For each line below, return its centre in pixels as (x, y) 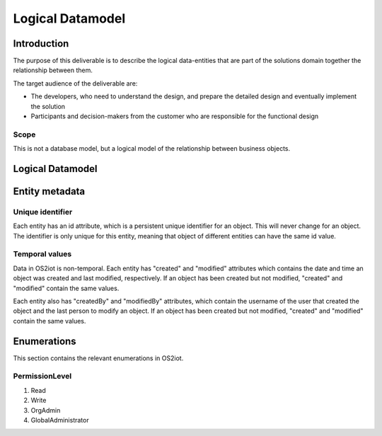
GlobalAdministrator (60, 420)
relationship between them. (53, 70)
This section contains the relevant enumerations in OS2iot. (98, 358)
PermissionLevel (42, 377)
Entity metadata (49, 191)
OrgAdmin (46, 410)
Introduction (41, 44)
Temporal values (42, 254)
